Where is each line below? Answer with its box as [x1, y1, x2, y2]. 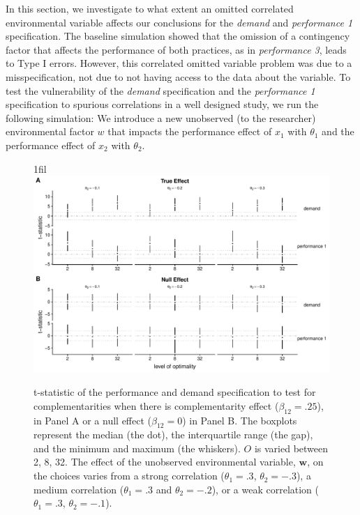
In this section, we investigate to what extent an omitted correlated [6, 1, 294, 15]
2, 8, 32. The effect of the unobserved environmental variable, [33, 454, 296, 469]
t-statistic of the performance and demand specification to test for [33, 385, 316, 399]
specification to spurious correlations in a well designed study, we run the [6, 97, 319, 112]
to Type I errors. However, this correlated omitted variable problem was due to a [6, 56, 352, 70]
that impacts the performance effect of [107, 124, 272, 139]
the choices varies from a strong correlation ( [33, 468, 225, 483]
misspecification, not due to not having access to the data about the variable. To [6, 69, 351, 84]
